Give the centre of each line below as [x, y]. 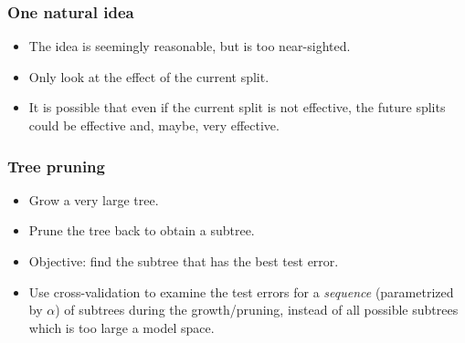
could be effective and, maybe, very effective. [154, 125]
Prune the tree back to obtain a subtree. [142, 230]
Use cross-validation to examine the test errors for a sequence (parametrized [241, 291]
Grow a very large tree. [94, 199]
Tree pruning [56, 166]
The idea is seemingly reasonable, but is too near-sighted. [190, 46]
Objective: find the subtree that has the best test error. [184, 261]
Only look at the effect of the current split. [149, 76]
